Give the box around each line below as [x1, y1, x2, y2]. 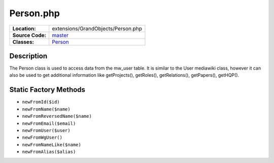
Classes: [12, 38, 34, 45]
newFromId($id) [22, 99, 60, 105]
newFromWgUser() [22, 135, 63, 141]
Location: [12, 25, 36, 32]
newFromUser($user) [22, 127, 71, 133]
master [51, 31, 68, 39]
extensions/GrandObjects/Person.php [51, 25, 142, 32]
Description [9, 51, 48, 60]
